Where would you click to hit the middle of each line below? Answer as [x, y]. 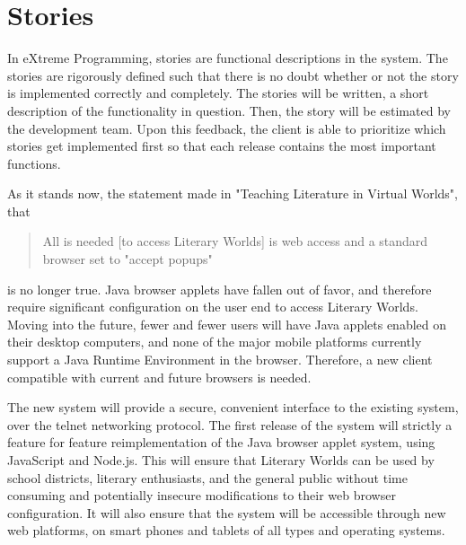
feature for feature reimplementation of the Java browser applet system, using [221, 442]
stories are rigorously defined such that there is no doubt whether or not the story [233, 75]
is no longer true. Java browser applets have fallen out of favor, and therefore [220, 289]
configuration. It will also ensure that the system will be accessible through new [227, 512]
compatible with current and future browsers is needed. [159, 377]
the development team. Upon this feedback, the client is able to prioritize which [227, 128]
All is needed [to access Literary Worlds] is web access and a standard [235, 241]
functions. [34, 163]
